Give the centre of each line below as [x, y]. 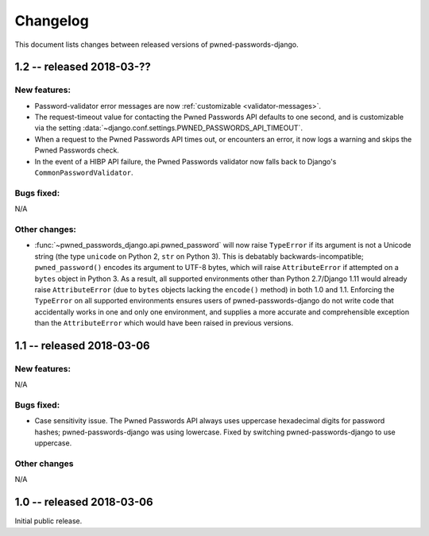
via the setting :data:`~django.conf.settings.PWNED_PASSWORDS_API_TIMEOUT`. [169, 128]
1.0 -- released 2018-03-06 [84, 502]
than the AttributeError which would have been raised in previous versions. [164, 323]
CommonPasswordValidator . [84, 173]
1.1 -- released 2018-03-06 [82, 345]
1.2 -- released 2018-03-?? [83, 67]
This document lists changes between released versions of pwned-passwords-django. [157, 44]
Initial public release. [48, 521]
